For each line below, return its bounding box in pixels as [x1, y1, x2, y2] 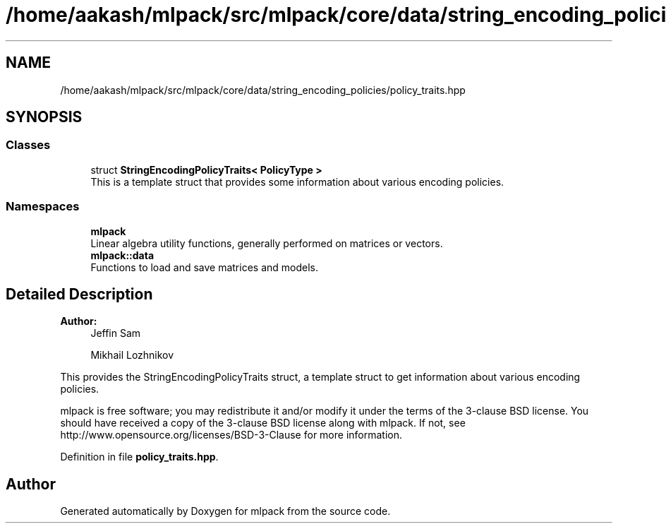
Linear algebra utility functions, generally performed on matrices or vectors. [90, 237, 443, 249]
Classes [6, 138, 51, 153]
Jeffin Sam [90, 327, 141, 340]
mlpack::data [90, 249, 155, 261]
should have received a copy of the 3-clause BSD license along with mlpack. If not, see [60, 417, 466, 429]
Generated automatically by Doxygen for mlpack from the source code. [60, 505, 391, 518]
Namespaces [6, 199, 80, 214]
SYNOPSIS [6, 108, 83, 126]
